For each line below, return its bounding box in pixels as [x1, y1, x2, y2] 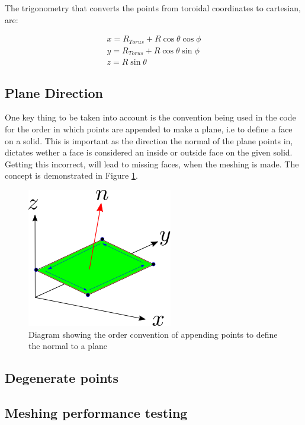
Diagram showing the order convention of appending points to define [28, 328, 278, 340]
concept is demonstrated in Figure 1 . [5, 169, 138, 182]
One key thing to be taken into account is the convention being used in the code [5, 111, 296, 123]
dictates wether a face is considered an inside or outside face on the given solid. [5, 146, 293, 158]
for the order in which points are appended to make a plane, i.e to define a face [5, 122, 293, 135]
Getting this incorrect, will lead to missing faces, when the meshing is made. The [5, 157, 299, 170]
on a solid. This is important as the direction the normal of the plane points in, [5, 134, 293, 147]
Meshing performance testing [5, 403, 188, 421]
